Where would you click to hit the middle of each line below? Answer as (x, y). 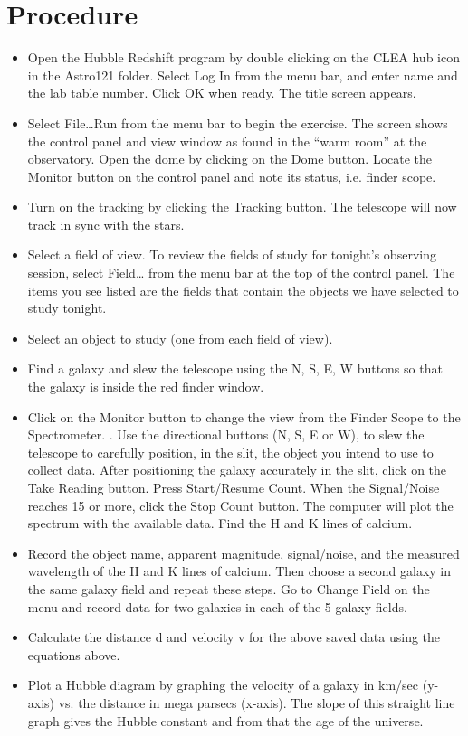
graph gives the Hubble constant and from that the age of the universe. (225, 720)
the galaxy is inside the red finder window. (146, 387)
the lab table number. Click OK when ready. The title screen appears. (222, 93)
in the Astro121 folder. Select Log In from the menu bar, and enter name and (243, 75)
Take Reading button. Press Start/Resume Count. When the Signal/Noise (234, 487)
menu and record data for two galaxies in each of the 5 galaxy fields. (217, 606)
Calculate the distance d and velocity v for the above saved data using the (234, 637)
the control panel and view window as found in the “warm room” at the (227, 141)
